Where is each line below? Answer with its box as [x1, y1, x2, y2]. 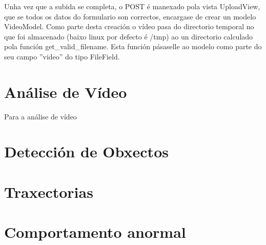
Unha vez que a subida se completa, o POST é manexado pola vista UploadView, [4, 1, 260, 11]
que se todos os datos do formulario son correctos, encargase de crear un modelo [4, 11, 256, 22]
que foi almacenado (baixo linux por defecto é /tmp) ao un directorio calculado [4, 31, 253, 42]
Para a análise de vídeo [4, 111, 77, 121]
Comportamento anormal [4, 221, 186, 242]
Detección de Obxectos [4, 141, 169, 162]
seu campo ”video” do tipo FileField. [4, 51, 120, 62]
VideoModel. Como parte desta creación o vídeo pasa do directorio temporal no [4, 21, 254, 32]
